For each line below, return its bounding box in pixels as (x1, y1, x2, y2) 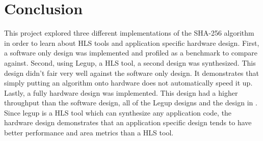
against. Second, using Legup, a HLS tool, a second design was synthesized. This (4, 57, 256, 68)
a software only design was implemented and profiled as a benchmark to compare (4, 47, 258, 58)
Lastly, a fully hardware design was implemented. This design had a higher (4, 87, 238, 98)
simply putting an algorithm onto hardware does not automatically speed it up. (4, 77, 253, 88)
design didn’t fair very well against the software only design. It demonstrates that (4, 67, 259, 78)
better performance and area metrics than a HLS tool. (4, 127, 174, 138)
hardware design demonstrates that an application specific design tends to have (4, 117, 252, 128)
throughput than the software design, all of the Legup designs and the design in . (4, 97, 257, 108)
